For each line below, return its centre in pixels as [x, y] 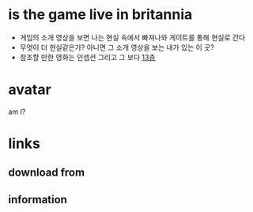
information [38, 199]
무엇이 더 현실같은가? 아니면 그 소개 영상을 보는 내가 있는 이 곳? [117, 47]
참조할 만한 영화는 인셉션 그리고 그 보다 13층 [87, 57]
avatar [30, 90]
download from [47, 173]
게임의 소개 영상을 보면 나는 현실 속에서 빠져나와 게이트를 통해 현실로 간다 [132, 37]
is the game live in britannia [100, 15]
